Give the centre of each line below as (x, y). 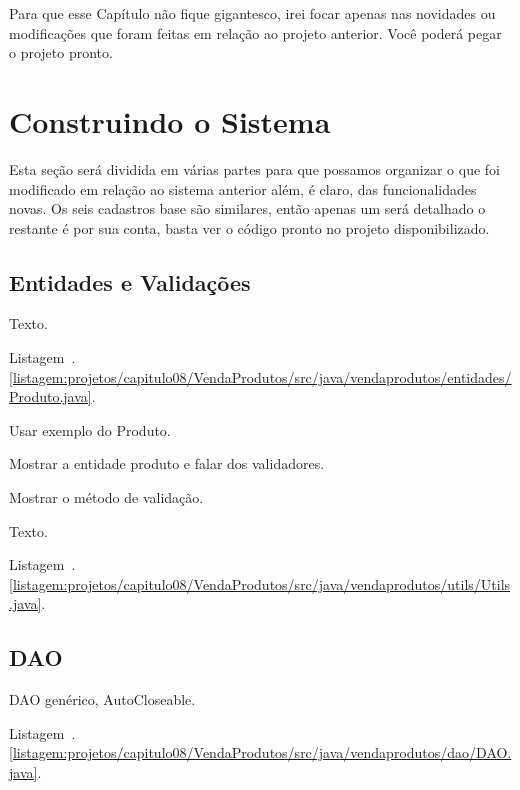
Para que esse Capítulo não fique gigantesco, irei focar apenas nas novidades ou (252, 13)
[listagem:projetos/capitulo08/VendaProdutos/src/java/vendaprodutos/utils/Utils (260, 583)
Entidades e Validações (130, 281)
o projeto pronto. (61, 52)
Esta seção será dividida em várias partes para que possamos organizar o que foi (255, 168)
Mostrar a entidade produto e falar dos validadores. (167, 463)
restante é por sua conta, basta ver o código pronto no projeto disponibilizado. (249, 227)
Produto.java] (50, 396)
